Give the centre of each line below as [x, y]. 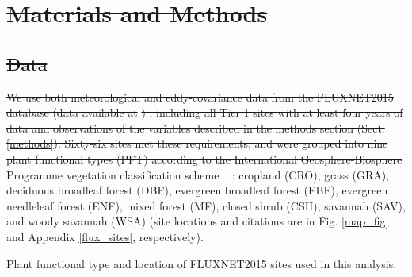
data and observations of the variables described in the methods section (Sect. [196, 127]
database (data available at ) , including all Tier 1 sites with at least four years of [205, 112]
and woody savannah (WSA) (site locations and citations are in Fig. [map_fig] [198, 221]
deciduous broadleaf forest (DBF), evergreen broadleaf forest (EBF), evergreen [197, 190]
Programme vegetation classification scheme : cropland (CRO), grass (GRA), [198, 174]
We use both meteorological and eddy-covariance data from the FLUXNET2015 [200, 96]
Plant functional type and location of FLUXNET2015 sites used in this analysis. [202, 263]
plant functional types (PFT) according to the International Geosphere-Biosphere [204, 158]
